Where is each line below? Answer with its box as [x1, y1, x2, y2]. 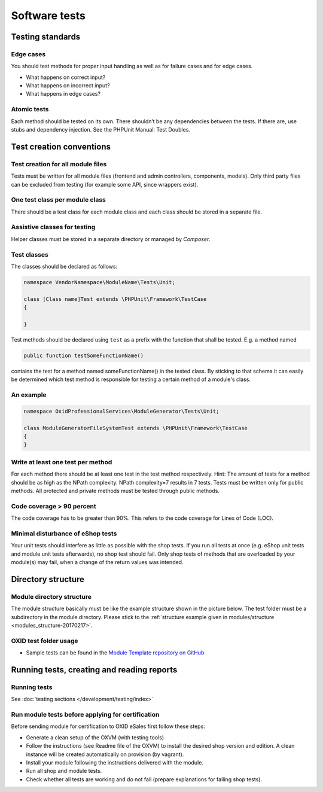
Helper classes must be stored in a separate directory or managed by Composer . [11, 235, 211, 242]
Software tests [11, 9, 86, 22]
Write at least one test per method [11, 458, 112, 466]
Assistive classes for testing [11, 223, 96, 231]
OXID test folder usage [11, 636, 78, 645]
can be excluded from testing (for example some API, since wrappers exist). [11, 181, 199, 188]
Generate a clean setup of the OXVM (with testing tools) [26, 733, 164, 741]
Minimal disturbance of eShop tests [11, 529, 117, 538]
